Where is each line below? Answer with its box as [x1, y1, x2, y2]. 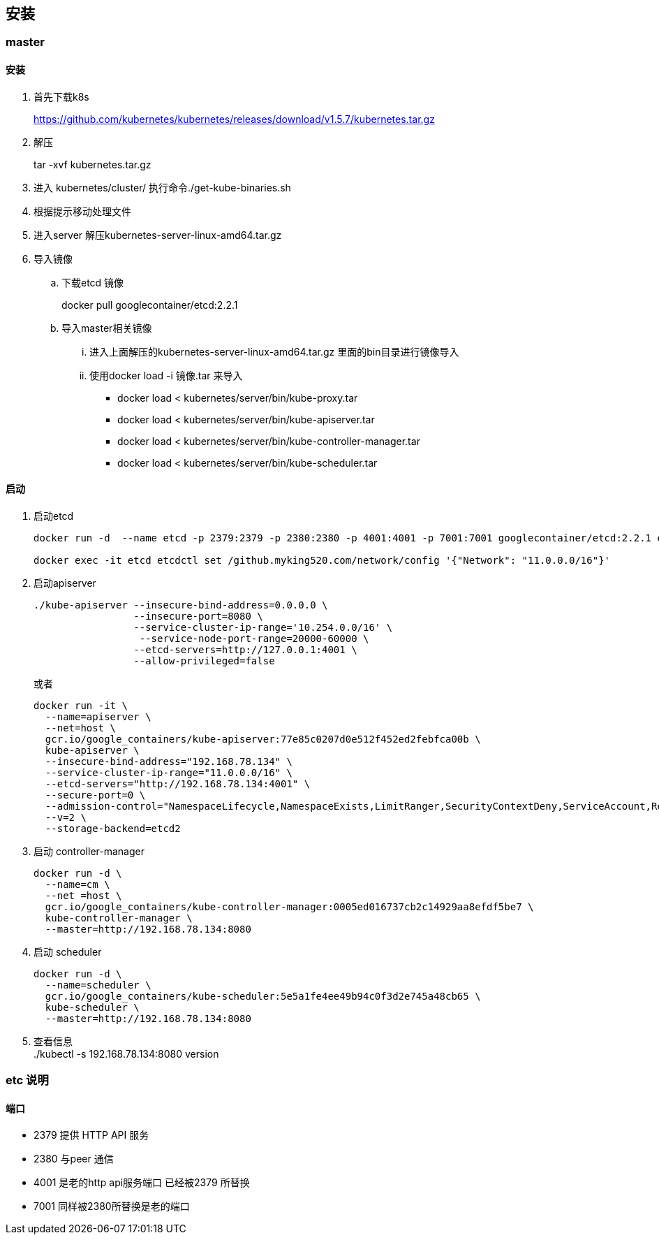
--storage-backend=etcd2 [45, 822, 181, 834]
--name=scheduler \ [45, 979, 151, 991]
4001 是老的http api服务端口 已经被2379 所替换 [34, 1176, 250, 1189]
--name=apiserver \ [45, 710, 151, 722]
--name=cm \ [45, 878, 110, 890]
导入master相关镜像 [61, 321, 152, 334]
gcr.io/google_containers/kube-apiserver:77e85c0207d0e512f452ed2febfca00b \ [45, 733, 481, 745]
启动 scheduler [34, 945, 102, 958]
